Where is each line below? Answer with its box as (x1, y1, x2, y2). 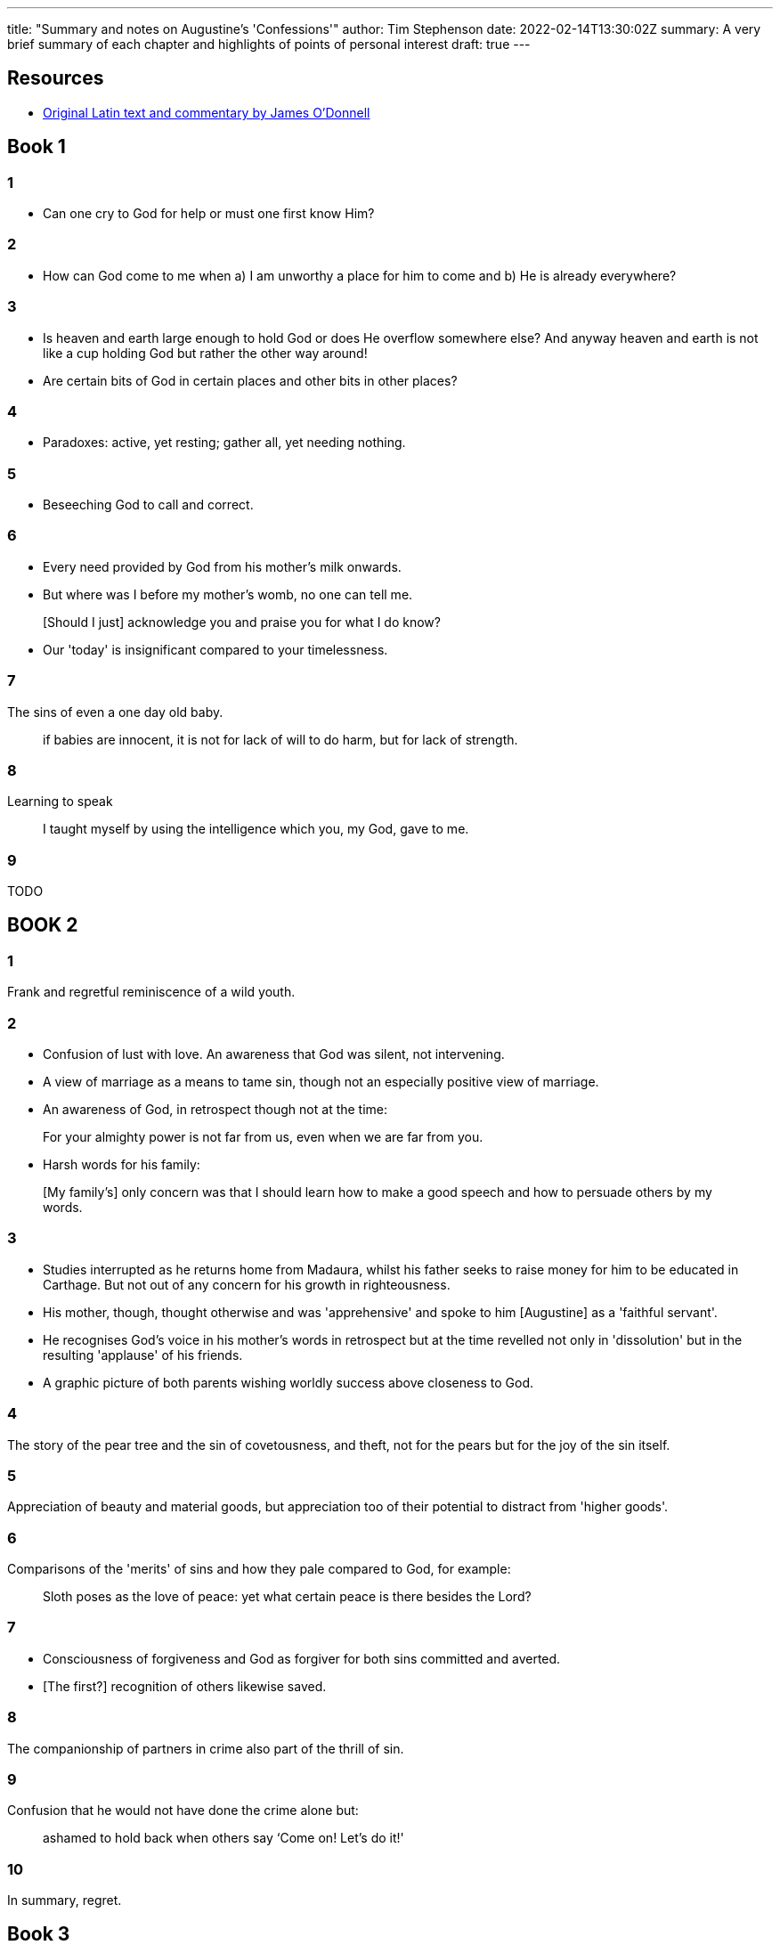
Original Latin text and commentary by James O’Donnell (43, 104, 370, 120)
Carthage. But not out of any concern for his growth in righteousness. (43, 1276, 451, 1292)
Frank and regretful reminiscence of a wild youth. (7, 984, 296, 1000)
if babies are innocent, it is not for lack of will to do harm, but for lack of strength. (43, 731, 518, 747)
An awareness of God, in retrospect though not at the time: (43, 1102, 388, 1118)
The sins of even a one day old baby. (7, 704, 223, 720)
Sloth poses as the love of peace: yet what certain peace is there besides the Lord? (43, 1589, 532, 1605)
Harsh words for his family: (43, 1157, 200, 1173)
